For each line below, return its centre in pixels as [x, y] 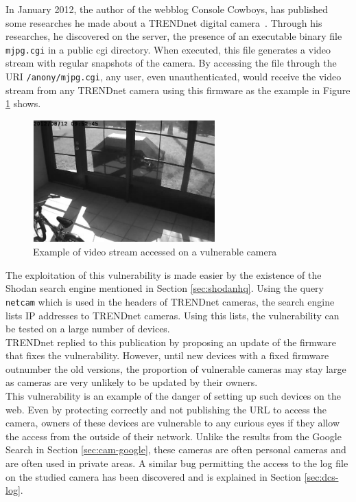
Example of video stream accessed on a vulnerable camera [155, 252]
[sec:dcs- [321, 476]
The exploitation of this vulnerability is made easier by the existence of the [164, 274]
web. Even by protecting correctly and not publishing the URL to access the [166, 409]
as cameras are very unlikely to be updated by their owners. [132, 382]
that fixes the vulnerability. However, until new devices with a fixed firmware [167, 355]
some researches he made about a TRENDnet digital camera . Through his [164, 22]
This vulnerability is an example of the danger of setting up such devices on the [173, 396]
